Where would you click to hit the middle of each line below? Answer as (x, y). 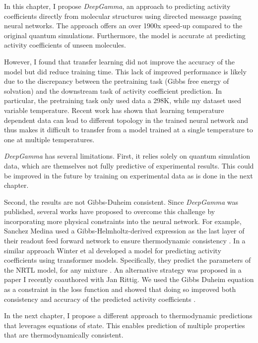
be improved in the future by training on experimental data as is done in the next (129, 175)
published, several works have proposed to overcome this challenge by (110, 211)
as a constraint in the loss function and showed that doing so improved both (120, 289)
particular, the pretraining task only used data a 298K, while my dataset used (123, 100)
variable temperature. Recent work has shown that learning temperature (114, 110)
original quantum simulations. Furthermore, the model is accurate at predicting (125, 35)
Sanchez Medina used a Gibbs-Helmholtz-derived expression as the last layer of (124, 231)
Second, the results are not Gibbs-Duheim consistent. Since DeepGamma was (121, 201)
